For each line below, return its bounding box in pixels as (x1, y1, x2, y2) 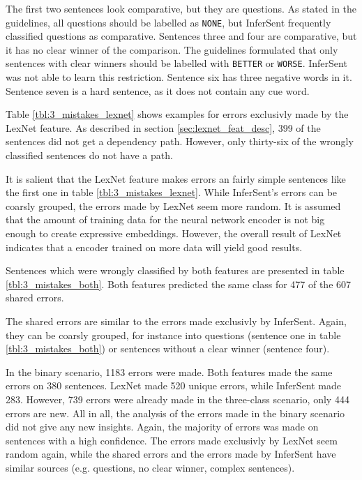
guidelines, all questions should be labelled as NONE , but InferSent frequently (6, 15, 331, 29)
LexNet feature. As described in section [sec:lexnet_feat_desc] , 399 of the (6, 120, 321, 135)
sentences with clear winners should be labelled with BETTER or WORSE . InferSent (6, 56, 347, 70)
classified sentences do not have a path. (6, 148, 173, 163)
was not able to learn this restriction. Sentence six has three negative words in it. (6, 70, 352, 84)
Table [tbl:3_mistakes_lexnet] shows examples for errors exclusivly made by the (6, 107, 349, 121)
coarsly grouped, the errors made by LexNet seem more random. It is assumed (6, 198, 341, 213)
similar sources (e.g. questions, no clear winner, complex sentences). (6, 460, 295, 474)
